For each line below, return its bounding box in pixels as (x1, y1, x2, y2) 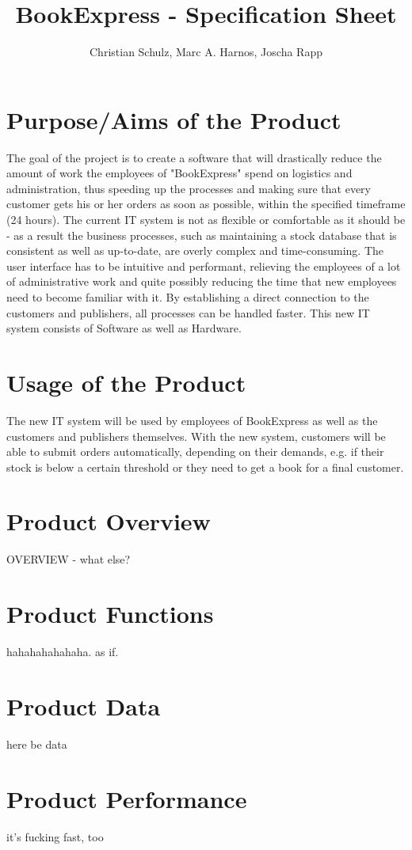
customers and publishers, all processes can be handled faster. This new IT (6, 304, 370, 321)
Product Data (6, 689, 161, 722)
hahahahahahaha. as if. (6, 643, 119, 660)
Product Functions (6, 598, 214, 630)
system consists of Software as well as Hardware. (6, 320, 242, 336)
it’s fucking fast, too (6, 828, 104, 844)
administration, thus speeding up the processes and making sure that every (6, 180, 371, 196)
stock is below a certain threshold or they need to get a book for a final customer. (6, 458, 404, 475)
